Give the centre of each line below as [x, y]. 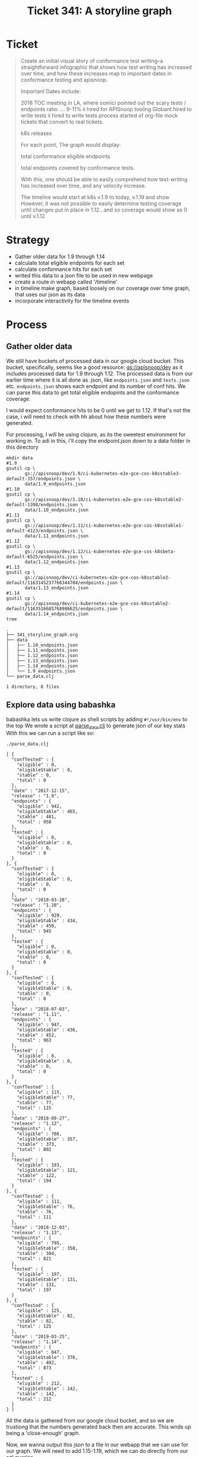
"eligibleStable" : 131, [47, 1280]
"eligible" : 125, [39, 1311]
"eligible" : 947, [39, 1025]
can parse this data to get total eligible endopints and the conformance [93, 392]
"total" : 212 [34, 1399]
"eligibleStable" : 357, [47, 1139]
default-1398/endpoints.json [42, 504]
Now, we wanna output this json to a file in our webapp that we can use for [97, 1445]
